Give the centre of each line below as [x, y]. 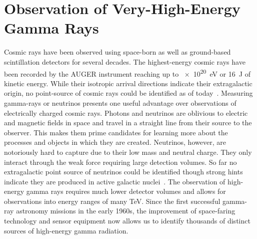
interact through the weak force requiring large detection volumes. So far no [120, 162]
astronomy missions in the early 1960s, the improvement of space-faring [126, 211]
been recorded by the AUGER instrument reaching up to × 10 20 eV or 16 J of [127, 73]
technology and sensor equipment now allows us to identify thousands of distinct [127, 221]
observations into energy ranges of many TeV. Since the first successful [112, 201]
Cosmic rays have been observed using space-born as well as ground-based [117, 52]
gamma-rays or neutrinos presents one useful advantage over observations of [120, 102]
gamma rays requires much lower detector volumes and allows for [126, 191]
